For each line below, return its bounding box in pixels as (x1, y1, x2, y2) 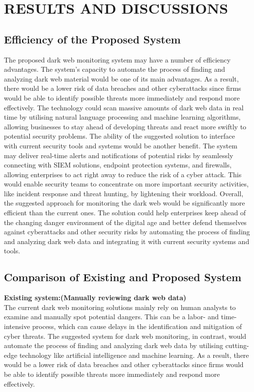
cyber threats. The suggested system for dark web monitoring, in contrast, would (4, 330, 247, 341)
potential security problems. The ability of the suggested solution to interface (4, 131, 235, 141)
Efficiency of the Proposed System (4, 31, 181, 46)
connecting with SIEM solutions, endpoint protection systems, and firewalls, (4, 160, 232, 170)
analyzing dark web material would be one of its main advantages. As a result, (4, 73, 239, 83)
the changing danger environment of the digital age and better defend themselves (4, 217, 247, 227)
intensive (4, 321, 30, 331)
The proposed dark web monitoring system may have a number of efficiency (4, 54, 231, 64)
